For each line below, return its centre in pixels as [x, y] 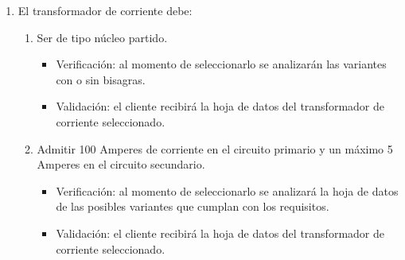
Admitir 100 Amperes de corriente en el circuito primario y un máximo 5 [215, 148]
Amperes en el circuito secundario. [121, 164]
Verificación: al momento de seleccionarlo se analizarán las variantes [221, 64]
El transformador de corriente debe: [105, 10]
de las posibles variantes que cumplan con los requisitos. [193, 206]
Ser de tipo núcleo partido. [102, 37]
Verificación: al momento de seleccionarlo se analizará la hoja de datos [227, 190]
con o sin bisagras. [101, 79]
